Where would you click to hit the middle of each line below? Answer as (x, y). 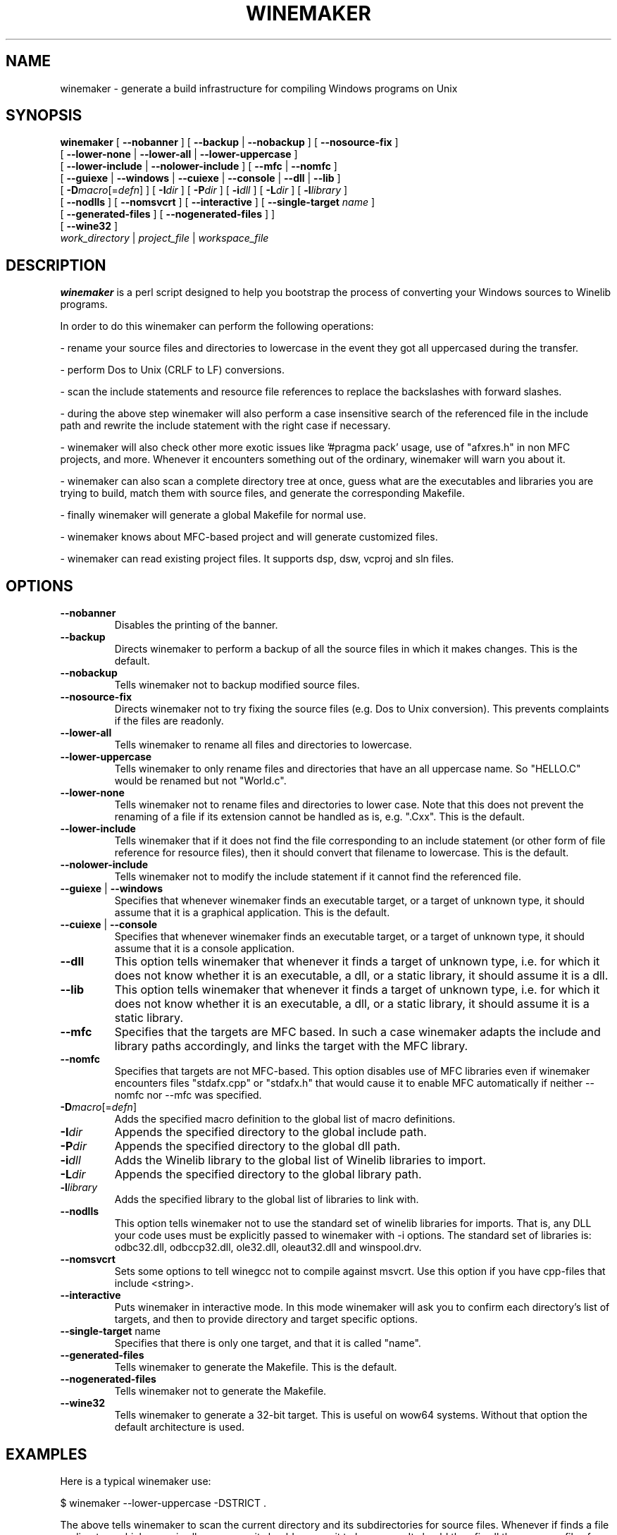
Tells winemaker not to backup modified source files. (237, 685)
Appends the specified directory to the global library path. (268, 1175)
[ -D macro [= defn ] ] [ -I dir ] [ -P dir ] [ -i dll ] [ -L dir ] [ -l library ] (204, 190)
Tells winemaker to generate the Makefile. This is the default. (256, 1367)
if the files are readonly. (169, 721)
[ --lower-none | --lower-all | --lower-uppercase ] (179, 154)
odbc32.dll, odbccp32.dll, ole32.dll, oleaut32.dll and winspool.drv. (268, 1247)
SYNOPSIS (44, 116)
